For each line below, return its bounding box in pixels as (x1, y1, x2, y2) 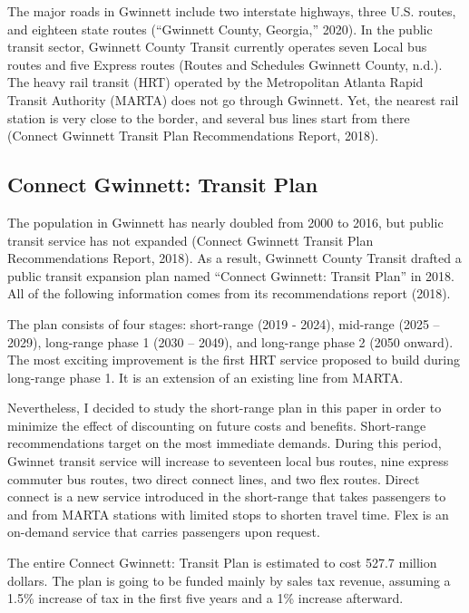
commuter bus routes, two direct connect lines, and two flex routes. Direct (7, 469, 420, 488)
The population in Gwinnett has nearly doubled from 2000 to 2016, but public (7, 212, 444, 231)
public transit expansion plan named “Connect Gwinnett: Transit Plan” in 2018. (7, 266, 454, 285)
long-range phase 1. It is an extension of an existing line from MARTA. (7, 367, 404, 386)
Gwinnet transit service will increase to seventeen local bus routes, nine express (7, 452, 449, 471)
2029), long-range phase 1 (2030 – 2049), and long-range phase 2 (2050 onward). (7, 332, 454, 351)
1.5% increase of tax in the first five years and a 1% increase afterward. (7, 589, 404, 608)
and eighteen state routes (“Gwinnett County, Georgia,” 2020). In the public (7, 19, 433, 38)
